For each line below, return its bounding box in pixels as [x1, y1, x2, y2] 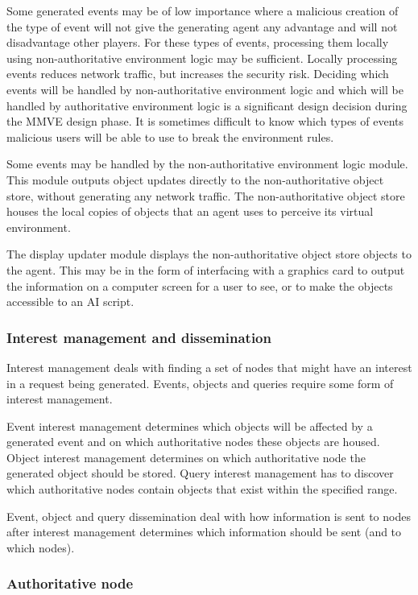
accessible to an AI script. [6, 293, 135, 310]
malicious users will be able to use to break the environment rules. [6, 128, 334, 145]
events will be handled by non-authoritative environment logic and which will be [6, 81, 404, 97]
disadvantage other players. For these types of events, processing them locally [6, 34, 389, 51]
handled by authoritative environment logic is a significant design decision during [6, 97, 408, 114]
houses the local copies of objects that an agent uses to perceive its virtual [6, 203, 374, 220]
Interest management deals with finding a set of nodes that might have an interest [6, 358, 412, 375]
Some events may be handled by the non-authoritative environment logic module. [6, 155, 408, 172]
